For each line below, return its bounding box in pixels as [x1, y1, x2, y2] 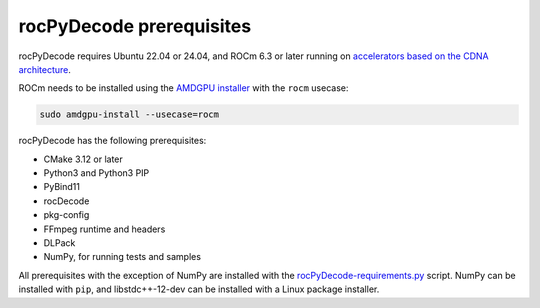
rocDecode [43, 195, 90, 207]
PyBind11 [43, 181, 80, 193]
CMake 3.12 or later [43, 153, 124, 165]
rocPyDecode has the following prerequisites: [18, 135, 207, 147]
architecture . [18, 63, 72, 75]
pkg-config [43, 209, 90, 221]
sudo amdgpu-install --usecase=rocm [39, 109, 220, 120]
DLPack [43, 237, 76, 249]
